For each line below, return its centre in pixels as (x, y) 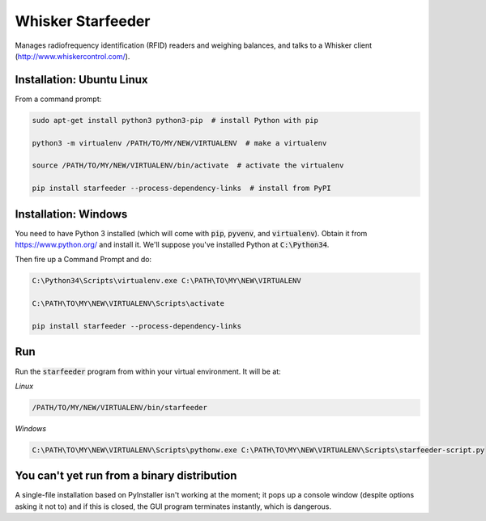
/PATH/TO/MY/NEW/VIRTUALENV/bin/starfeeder (120, 407)
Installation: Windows (71, 214)
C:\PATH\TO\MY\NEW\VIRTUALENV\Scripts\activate (128, 304)
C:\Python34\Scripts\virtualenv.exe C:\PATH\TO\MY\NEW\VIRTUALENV (166, 281)
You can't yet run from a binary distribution (126, 476)
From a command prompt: (58, 99)
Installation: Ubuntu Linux (81, 80)
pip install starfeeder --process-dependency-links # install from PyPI (181, 188)
